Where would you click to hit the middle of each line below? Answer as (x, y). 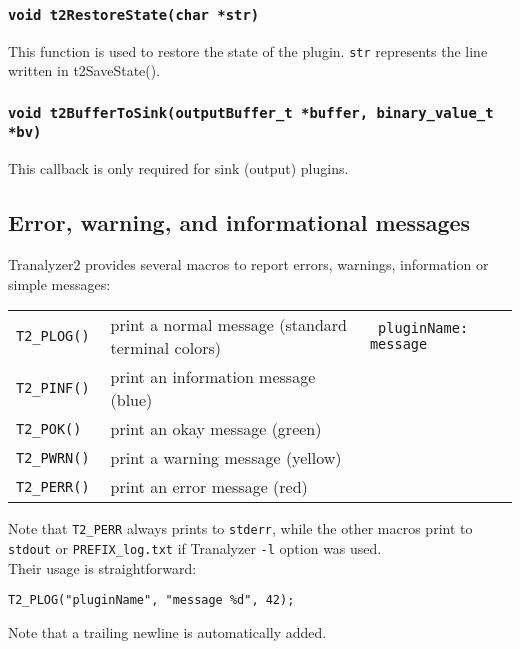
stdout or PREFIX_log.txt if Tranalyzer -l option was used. (195, 547)
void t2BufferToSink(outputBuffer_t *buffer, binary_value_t (251, 112)
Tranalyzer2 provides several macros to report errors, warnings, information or (248, 264)
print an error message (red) (209, 487)
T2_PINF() (53, 388)
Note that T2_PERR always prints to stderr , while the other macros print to (240, 528)
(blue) (131, 400)
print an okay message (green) (216, 429)
